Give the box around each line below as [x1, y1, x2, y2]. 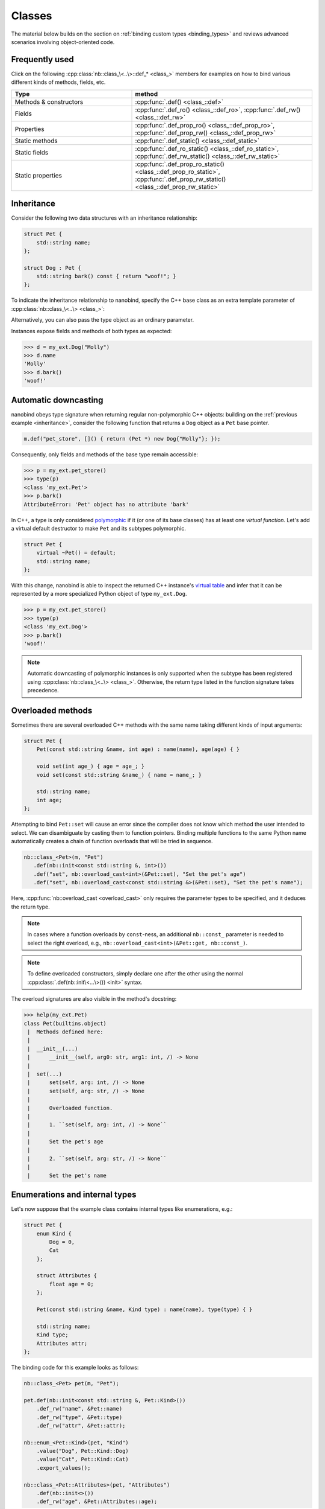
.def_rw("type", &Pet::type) [36, 1414, 123, 1421]
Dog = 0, [49, 1238, 75, 1245]
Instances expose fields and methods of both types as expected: [11, 327, 172, 334]
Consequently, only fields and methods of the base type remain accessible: [11, 451, 199, 458]
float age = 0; [49, 1280, 94, 1287]
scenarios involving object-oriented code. [11, 38, 115, 45]
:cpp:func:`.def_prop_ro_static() [135, 160, 225, 168]
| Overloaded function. [27, 1105, 113, 1111]
